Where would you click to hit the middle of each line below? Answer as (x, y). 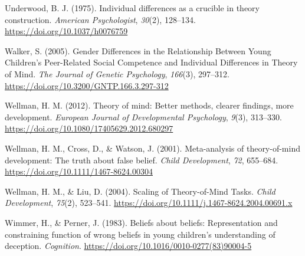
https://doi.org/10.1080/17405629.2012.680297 (89, 128)
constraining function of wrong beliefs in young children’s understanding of (140, 234)
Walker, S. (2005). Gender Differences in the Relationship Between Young (138, 50)
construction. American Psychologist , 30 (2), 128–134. (100, 19)
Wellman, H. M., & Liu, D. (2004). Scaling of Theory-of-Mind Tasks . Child (140, 191)
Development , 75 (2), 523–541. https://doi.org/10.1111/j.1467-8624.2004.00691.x (149, 203)
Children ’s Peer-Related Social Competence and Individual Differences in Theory (151, 62)
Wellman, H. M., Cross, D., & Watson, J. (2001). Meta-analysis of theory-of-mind (152, 148)
